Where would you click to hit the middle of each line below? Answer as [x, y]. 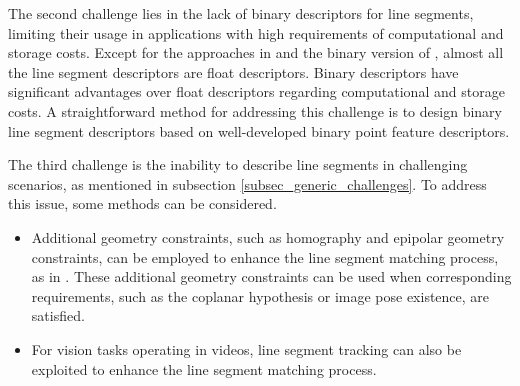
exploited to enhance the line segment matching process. [204, 368]
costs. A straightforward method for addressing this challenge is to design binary [255, 110]
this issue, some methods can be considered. [142, 203]
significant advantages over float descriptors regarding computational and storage [256, 91]
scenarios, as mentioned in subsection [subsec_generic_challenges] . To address [247, 183]
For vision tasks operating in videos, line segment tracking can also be [246, 348]
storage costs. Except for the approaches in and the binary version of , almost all [256, 52]
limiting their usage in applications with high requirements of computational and [256, 32]
